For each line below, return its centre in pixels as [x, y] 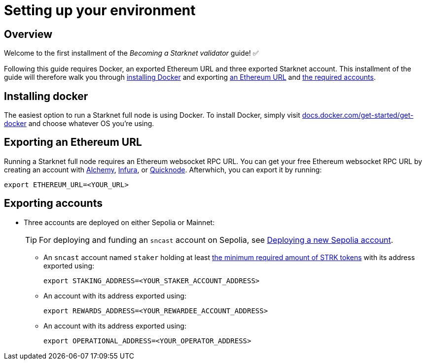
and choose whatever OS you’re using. [91, 124]
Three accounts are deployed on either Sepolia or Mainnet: [119, 222]
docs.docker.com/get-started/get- [358, 115]
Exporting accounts [53, 203]
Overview [28, 34]
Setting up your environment [100, 10]
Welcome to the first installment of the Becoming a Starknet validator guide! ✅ [131, 53]
